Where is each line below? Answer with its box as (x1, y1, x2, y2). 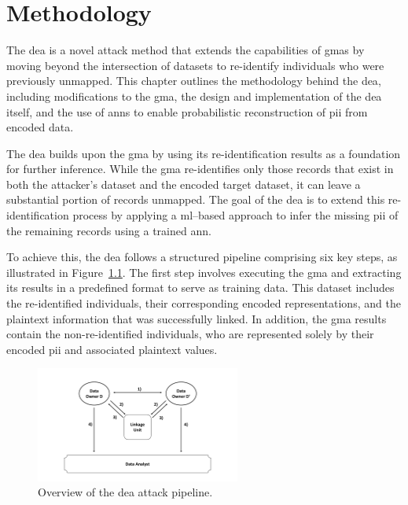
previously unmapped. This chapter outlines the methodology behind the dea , (6, 72, 381, 89)
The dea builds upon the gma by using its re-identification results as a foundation (6, 145, 401, 161)
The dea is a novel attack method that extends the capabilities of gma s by (6, 42, 365, 58)
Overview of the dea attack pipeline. (38, 484, 213, 500)
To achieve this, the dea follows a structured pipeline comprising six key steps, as (6, 249, 398, 265)
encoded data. (6, 119, 74, 135)
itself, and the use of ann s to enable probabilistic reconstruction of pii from (6, 103, 368, 120)
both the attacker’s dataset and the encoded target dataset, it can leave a (6, 175, 361, 192)
